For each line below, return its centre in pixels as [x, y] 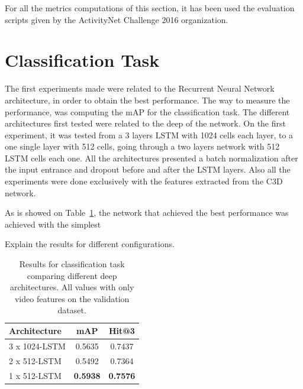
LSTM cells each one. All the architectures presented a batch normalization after [151, 158]
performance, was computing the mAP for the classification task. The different [147, 111]
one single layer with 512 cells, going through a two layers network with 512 [142, 146]
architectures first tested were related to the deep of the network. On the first [145, 123]
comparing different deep [72, 275]
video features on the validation [72, 298]
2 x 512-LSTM [35, 360]
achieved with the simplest [53, 224]
